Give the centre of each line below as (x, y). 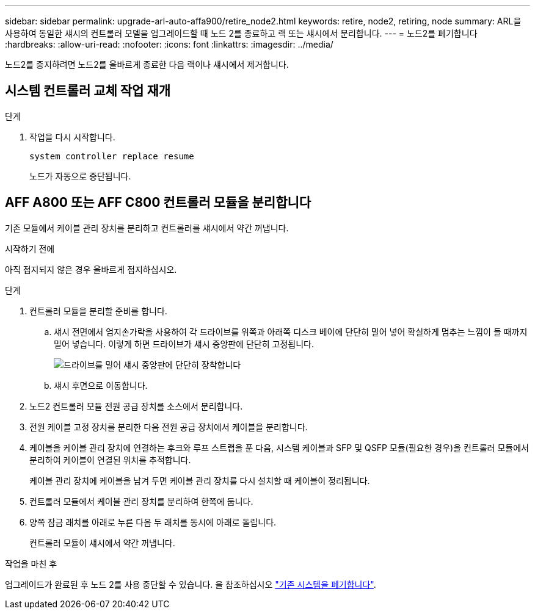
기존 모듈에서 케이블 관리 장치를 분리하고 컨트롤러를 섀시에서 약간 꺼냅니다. (147, 228)
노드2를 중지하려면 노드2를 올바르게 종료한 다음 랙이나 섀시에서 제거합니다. (147, 64)
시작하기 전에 (30, 248)
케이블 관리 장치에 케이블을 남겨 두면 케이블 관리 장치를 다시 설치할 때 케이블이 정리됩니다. (200, 480)
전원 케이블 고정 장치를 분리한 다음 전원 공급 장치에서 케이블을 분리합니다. (169, 427)
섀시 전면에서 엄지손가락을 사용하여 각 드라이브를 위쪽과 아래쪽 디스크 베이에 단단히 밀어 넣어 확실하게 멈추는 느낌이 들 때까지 (291, 331)
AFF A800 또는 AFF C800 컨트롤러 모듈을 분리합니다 (158, 203)
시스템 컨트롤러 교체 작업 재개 (88, 91)
